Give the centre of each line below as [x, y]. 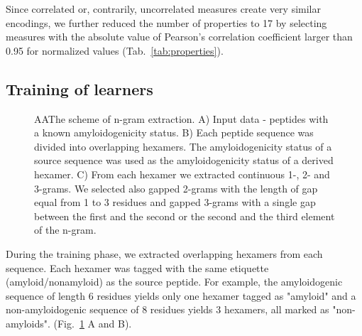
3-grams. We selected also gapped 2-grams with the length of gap [176, 188]
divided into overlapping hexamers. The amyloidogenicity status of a [183, 146]
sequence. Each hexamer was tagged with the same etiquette [137, 267]
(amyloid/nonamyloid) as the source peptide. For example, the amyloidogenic [174, 282]
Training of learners [79, 88]
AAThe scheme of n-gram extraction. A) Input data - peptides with [181, 118]
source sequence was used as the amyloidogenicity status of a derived [184, 160]
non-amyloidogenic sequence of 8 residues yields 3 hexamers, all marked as [168, 309]
